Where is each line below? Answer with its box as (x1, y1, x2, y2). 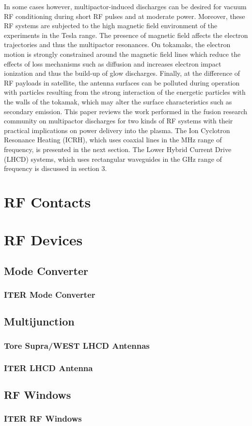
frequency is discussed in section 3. (4, 163, 107, 173)
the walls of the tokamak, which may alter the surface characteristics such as (4, 96, 232, 106)
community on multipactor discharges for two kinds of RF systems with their (4, 116, 233, 126)
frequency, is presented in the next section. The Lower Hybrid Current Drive (4, 144, 232, 154)
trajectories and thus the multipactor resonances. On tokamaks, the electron (4, 39, 231, 50)
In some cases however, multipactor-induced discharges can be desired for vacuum (4, 1, 247, 11)
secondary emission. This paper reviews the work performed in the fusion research (4, 106, 248, 116)
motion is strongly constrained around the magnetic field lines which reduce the (4, 49, 241, 59)
